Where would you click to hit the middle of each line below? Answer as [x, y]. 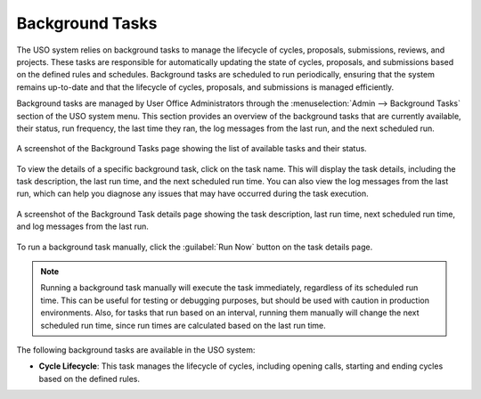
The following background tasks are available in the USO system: [136, 350]
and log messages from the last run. [82, 226]
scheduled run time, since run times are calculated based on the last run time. [183, 325]
